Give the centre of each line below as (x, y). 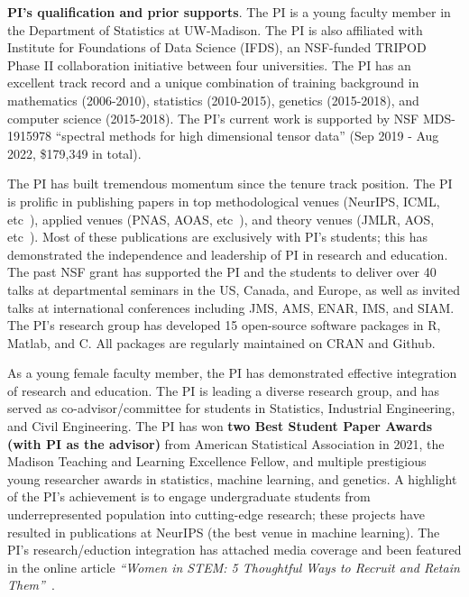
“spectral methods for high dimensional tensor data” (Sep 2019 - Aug (247, 136)
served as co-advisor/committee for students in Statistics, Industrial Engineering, (231, 408)
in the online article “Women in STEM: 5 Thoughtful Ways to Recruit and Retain (234, 567)
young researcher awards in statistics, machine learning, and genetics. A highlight (232, 478)
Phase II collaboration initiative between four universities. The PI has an (209, 64)
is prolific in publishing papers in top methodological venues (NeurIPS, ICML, (224, 201)
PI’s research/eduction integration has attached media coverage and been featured (234, 550)
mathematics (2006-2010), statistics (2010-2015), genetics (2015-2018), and (213, 100)
